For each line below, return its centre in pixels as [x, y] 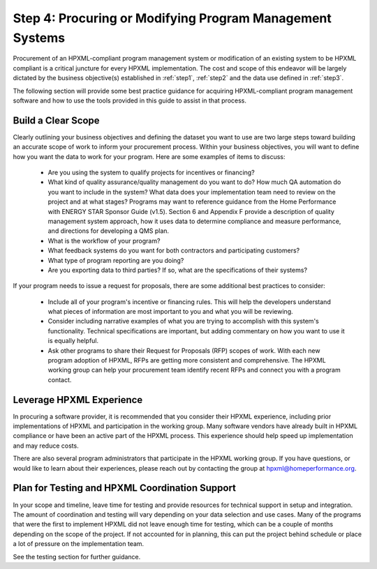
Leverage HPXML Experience [78, 400]
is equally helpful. [73, 341]
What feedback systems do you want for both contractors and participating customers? [174, 250]
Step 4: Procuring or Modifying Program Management [172, 18]
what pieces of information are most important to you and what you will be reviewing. [170, 312]
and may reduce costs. [46, 446]
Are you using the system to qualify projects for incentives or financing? [151, 172]
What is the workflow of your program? [104, 241]
